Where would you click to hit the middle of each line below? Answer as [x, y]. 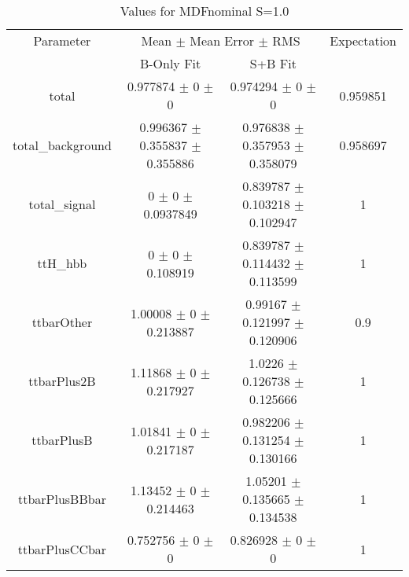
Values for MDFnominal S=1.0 [204, 11]
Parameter [62, 40]
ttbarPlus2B [62, 381]
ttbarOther [62, 322]
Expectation [363, 40]
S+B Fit [273, 63]
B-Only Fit [170, 63]
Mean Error [222, 40]
